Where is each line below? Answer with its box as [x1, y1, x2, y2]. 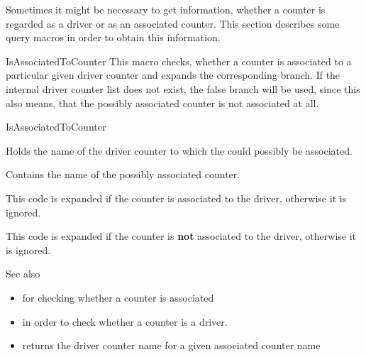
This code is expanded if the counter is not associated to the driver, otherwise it [6, 229, 357, 243]
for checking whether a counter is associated [22, 290, 214, 304]
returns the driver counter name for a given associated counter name [22, 338, 321, 353]
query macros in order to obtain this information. [6, 30, 221, 45]
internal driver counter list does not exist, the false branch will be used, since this [6, 81, 360, 96]
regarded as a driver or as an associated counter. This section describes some [6, 16, 340, 31]
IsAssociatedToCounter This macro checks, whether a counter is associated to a [6, 53, 352, 68]
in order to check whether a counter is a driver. [22, 314, 228, 329]
